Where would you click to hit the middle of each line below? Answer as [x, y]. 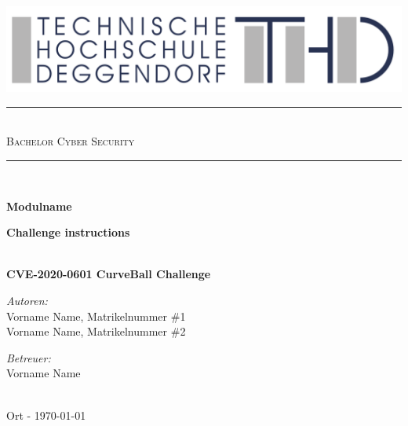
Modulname [39, 206]
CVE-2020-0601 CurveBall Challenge [109, 274]
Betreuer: [29, 357]
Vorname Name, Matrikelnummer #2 [96, 331]
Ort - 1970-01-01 [46, 415]
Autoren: [27, 301]
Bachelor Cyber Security [71, 141]
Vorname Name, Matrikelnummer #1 [96, 316]
